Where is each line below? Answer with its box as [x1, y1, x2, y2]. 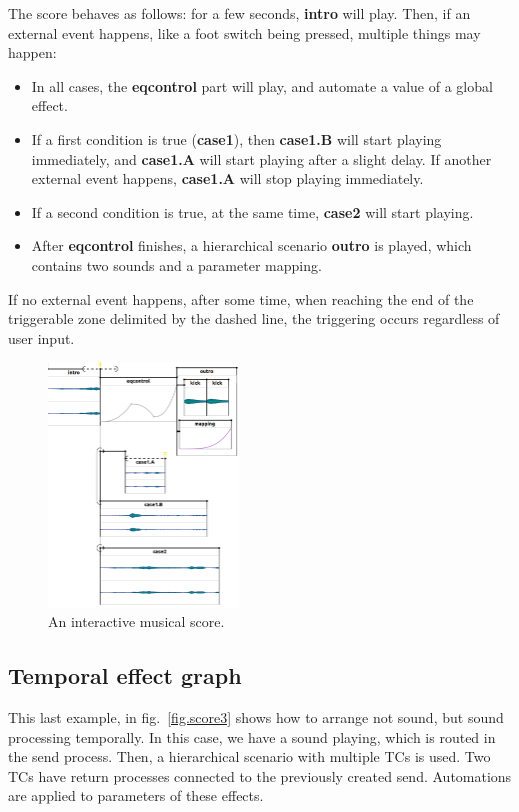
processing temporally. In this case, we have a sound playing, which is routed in [8, 726, 496, 747]
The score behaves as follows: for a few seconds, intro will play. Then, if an [8, 3, 471, 23]
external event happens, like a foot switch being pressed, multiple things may [8, 22, 481, 43]
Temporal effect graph [8, 660, 242, 691]
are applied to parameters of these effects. [8, 785, 264, 806]
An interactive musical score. [48, 611, 225, 632]
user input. [8, 327, 75, 348]
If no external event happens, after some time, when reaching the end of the [8, 288, 474, 309]
